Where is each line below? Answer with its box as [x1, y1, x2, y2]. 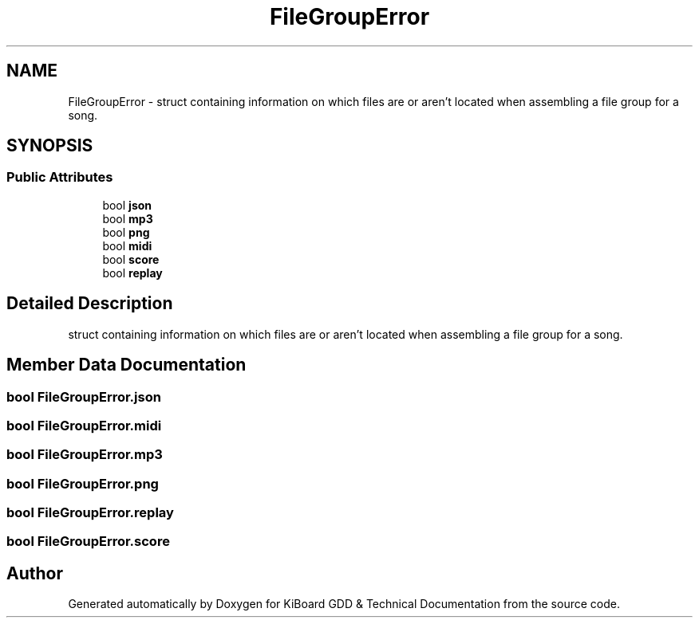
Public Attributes [6, 169, 113, 186]
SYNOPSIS [6, 135, 93, 156]
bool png [102, 225, 150, 239]
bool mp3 [102, 211, 153, 226]
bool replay [102, 265, 163, 280]
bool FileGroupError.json [6, 388, 161, 405]
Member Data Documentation [6, 355, 247, 375]
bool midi [102, 238, 152, 253]
